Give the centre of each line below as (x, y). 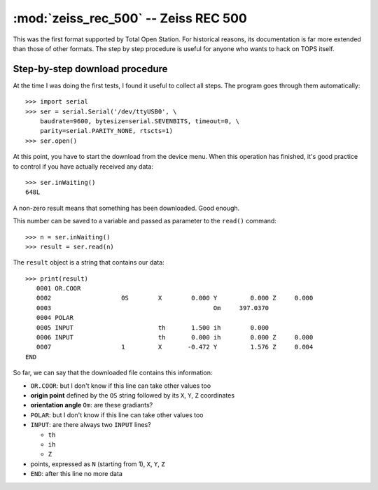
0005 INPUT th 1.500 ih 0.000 (153, 328)
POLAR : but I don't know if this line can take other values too (117, 415)
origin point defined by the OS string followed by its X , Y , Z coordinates (132, 395)
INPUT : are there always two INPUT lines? (91, 425)
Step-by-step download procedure (90, 69)
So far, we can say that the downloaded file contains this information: (113, 373)
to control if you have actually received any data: (83, 166)
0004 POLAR (55, 318)
